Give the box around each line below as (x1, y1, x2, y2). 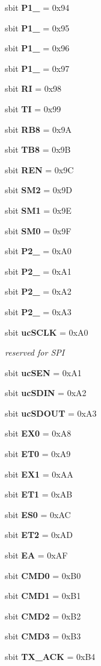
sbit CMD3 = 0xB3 (5, 630, 81, 642)
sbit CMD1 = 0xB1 (5, 589, 81, 602)
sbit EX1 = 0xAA (5, 467, 73, 480)
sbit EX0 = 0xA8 (5, 427, 72, 440)
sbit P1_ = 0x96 (5, 42, 70, 54)
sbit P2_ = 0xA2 (5, 285, 72, 298)
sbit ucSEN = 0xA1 (5, 366, 82, 379)
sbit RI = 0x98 (5, 82, 62, 95)
